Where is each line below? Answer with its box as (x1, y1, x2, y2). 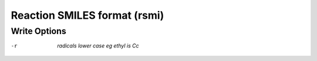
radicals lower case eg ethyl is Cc (57, 42, 139, 49)
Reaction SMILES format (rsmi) (11, 9, 164, 22)
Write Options (11, 26, 67, 36)
